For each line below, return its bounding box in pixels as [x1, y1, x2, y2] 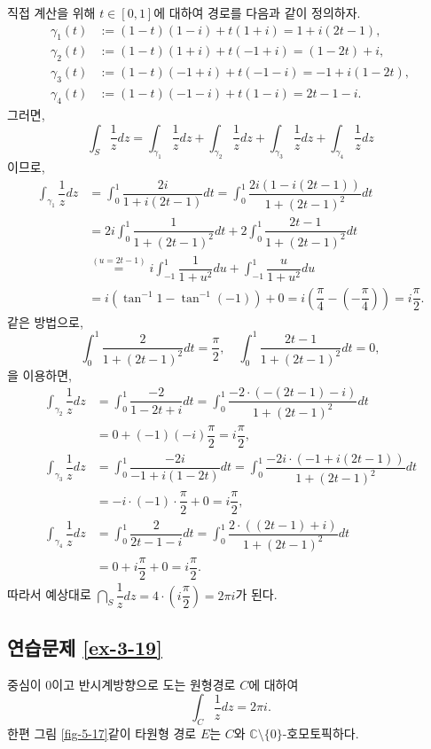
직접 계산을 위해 [7, 4, 96, 21]
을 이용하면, [7, 365, 72, 384]
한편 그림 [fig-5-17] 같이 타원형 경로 [7, 724, 197, 743]
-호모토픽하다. [282, 724, 359, 743]
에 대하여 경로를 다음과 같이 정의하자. [153, 4, 361, 21]
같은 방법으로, [7, 312, 83, 331]
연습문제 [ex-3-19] [7, 633, 162, 660]
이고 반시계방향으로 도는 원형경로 [51, 675, 236, 693]
